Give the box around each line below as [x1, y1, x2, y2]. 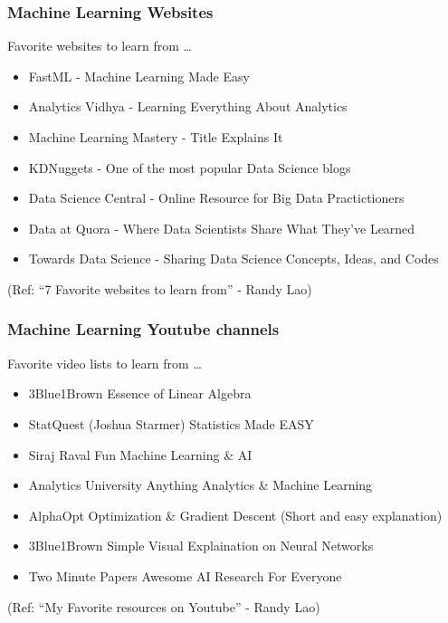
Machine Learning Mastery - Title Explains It [28, 128, 283, 146]
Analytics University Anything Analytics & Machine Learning [28, 475, 373, 494]
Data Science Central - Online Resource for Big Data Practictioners [28, 188, 405, 207]
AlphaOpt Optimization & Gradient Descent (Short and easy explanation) [28, 505, 443, 524]
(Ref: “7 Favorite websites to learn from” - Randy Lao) [7, 279, 312, 298]
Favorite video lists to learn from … [7, 353, 202, 372]
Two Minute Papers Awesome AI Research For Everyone [28, 566, 342, 585]
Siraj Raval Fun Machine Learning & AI [28, 445, 253, 464]
